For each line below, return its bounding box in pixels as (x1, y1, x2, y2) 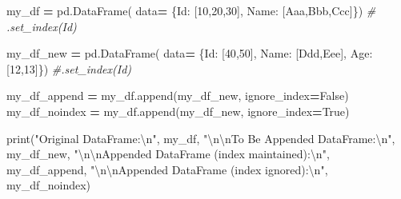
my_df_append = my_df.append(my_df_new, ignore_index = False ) (6, 87, 349, 104)
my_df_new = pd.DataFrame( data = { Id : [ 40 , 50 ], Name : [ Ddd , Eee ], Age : (6, 45, 373, 62)
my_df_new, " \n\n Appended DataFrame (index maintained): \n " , (6, 145, 330, 162)
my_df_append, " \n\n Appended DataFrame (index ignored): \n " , (6, 161, 328, 177)
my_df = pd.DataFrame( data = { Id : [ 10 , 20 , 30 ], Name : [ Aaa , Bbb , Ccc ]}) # (6, 2, 376, 18)
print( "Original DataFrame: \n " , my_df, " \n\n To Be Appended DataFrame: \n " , (6, 129, 395, 146)
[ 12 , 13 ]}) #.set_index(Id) (6, 60, 132, 77)
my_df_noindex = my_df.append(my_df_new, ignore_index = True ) (6, 102, 350, 119)
